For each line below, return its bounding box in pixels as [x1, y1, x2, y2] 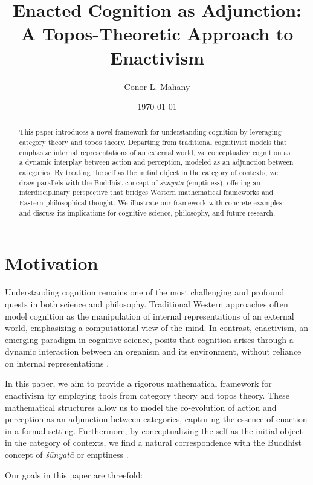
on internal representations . [5, 356, 109, 369]
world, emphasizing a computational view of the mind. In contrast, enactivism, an [5, 321, 308, 334]
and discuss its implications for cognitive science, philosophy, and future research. [19, 207, 276, 217]
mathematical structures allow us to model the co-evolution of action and [5, 400, 277, 413]
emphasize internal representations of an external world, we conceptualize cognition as [19, 147, 291, 157]
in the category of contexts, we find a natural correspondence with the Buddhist [5, 436, 302, 449]
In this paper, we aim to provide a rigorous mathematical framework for [5, 377, 272, 390]
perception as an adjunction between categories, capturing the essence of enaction [5, 413, 308, 425]
